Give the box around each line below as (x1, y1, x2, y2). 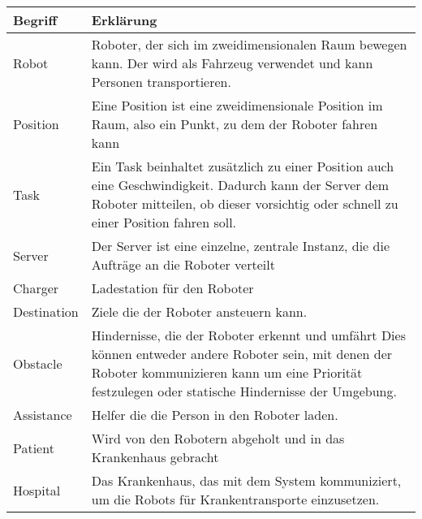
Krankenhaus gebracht (91, 448, 219, 466)
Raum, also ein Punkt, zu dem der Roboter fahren (91, 115, 378, 133)
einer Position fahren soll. (91, 213, 237, 231)
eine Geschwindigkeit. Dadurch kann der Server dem (91, 175, 390, 194)
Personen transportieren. (91, 72, 231, 91)
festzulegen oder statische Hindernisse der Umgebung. (91, 382, 397, 400)
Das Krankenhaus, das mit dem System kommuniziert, (91, 471, 402, 490)
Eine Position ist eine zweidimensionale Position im (91, 96, 383, 115)
